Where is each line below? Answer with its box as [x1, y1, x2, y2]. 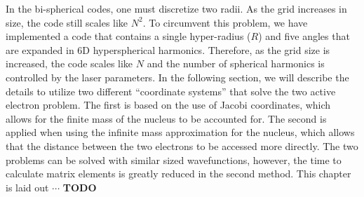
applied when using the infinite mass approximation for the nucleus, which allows [6, 125, 355, 140]
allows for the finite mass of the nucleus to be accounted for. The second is [6, 111, 327, 125]
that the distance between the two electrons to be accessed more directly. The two [6, 138, 358, 153]
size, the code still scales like [6, 15, 128, 29]
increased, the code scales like [6, 56, 133, 71]
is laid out [6, 179, 49, 194]
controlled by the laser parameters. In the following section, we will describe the [6, 69, 349, 84]
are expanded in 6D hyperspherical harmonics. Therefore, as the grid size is [6, 42, 330, 57]
